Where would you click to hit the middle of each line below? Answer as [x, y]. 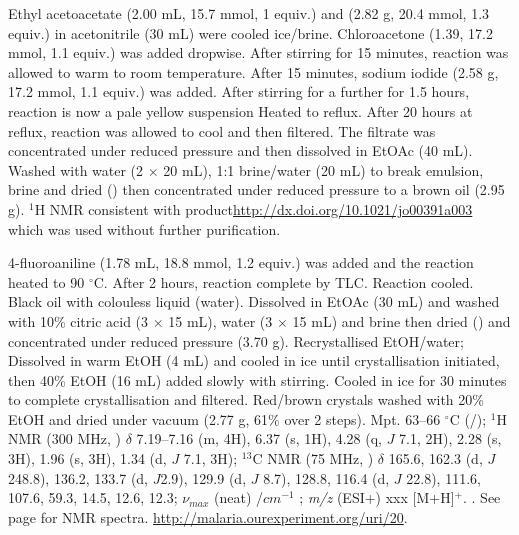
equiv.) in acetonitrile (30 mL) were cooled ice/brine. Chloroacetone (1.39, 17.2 [250, 32]
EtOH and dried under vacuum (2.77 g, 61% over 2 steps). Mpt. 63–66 [224, 418]
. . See [482, 497]
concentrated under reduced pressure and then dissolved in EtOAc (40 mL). [240, 150]
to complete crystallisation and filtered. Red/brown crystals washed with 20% [246, 399]
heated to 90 [46, 281]
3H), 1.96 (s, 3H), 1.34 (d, [87, 458]
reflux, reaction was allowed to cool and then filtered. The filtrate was [222, 130]
